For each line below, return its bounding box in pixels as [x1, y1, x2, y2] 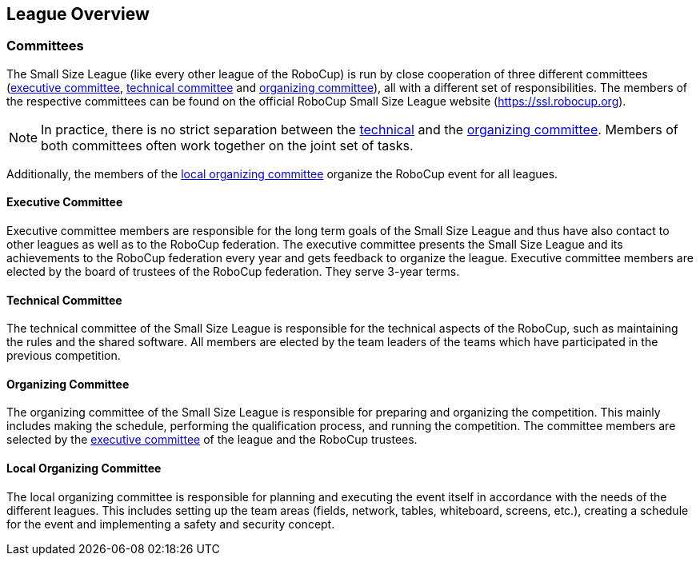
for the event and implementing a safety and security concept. [6, 516, 335, 531]
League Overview [6, 4, 150, 24]
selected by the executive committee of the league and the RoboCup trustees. [6, 432, 418, 447]
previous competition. [6, 349, 121, 363]
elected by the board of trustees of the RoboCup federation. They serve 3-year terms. [6, 265, 460, 279]
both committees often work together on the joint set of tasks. [41, 137, 414, 153]
